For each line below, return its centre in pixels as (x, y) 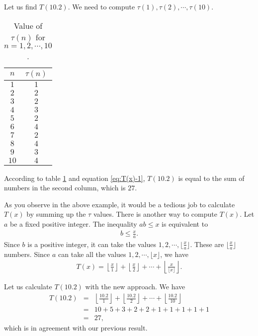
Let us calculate (28, 287)
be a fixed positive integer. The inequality (74, 223)
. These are (207, 244)
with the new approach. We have (135, 287)
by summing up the (56, 214)
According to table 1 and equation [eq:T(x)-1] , (75, 178)
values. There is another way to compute (155, 214)
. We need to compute (101, 6)
